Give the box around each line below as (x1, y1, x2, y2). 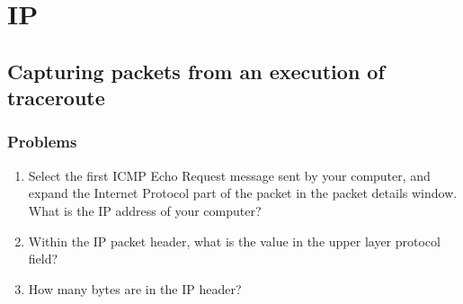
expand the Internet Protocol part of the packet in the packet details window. (28, 183, 458, 202)
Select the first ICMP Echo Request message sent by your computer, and (28, 165, 431, 184)
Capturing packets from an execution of (7, 57, 385, 85)
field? (28, 249, 58, 268)
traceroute (7, 84, 105, 112)
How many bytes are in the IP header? (28, 279, 242, 298)
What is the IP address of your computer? (28, 201, 262, 219)
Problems (7, 130, 77, 153)
